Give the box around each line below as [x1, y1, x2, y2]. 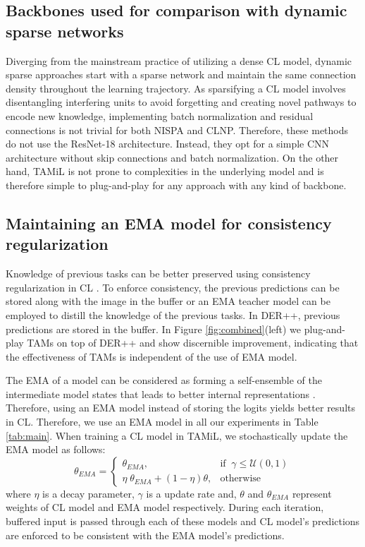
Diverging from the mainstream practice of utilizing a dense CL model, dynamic [6, 53, 352, 68]
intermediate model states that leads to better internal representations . [6, 386, 316, 401]
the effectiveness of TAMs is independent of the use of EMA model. [6, 349, 297, 363]
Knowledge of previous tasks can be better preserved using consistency [6, 266, 311, 281]
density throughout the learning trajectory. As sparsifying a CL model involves [6, 80, 346, 95]
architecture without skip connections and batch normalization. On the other [6, 150, 339, 164]
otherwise [220, 474, 261, 484]
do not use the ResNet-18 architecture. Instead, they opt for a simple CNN [6, 136, 330, 151]
